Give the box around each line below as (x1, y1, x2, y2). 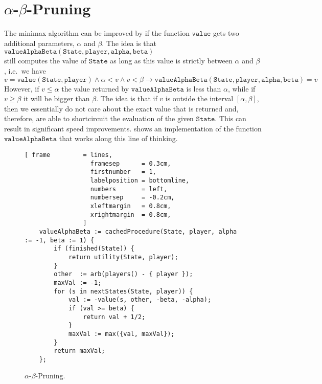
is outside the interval (165, 93, 234, 104)
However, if (4, 83, 39, 94)
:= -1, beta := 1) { (25, 236, 95, 244)
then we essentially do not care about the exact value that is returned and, (4, 103, 239, 114)
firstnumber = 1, (90, 168, 156, 176)
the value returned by (61, 83, 129, 94)
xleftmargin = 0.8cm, (90, 202, 171, 210)
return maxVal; (54, 347, 105, 355)
